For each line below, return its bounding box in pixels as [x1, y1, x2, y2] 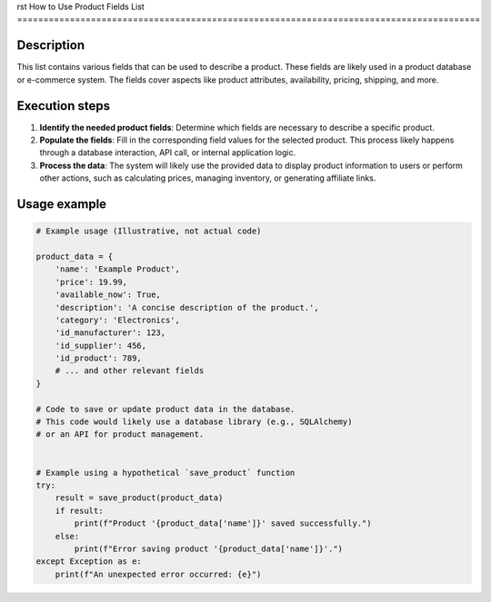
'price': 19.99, [55, 277, 127, 287]
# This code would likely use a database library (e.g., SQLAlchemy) [35, 417, 353, 427]
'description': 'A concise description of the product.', [55, 302, 319, 312]
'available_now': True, [55, 290, 161, 300]
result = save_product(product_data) [55, 493, 224, 503]
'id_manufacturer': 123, [55, 328, 166, 338]
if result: [55, 505, 104, 516]
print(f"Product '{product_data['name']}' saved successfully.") [74, 518, 372, 528]
